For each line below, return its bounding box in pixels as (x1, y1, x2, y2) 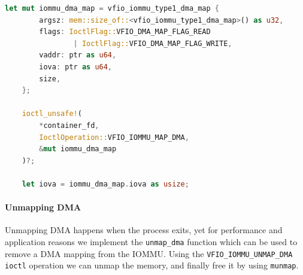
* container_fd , (39, 121, 99, 130)
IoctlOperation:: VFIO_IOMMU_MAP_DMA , (39, 133, 189, 142)
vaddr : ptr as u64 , (39, 51, 117, 60)
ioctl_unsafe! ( (22, 109, 82, 118)
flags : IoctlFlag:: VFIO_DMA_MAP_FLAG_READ (39, 27, 211, 36)
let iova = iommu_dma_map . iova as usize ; (22, 179, 189, 188)
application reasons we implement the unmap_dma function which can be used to (5, 235, 298, 247)
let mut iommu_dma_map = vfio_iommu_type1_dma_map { (5, 4, 220, 13)
